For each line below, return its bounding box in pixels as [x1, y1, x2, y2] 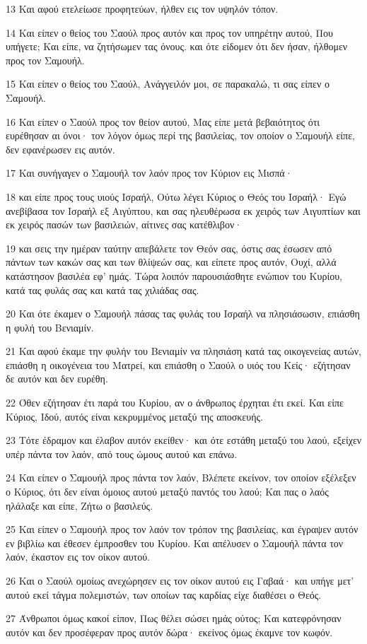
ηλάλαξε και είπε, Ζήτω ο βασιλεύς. [6, 498, 153, 513]
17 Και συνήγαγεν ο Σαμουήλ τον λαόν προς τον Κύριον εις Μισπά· [6, 165, 293, 180]
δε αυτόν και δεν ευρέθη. [6, 371, 108, 386]
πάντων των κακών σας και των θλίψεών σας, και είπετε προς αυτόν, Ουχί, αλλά [6, 254, 337, 269]
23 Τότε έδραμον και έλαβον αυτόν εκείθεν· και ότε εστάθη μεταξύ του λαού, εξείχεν [6, 433, 362, 447]
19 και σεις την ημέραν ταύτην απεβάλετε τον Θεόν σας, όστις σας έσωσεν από [6, 240, 332, 255]
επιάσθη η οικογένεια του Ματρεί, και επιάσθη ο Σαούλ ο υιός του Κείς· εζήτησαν [6, 357, 351, 372]
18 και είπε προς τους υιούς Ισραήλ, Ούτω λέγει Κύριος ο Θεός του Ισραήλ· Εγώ [6, 189, 346, 204]
